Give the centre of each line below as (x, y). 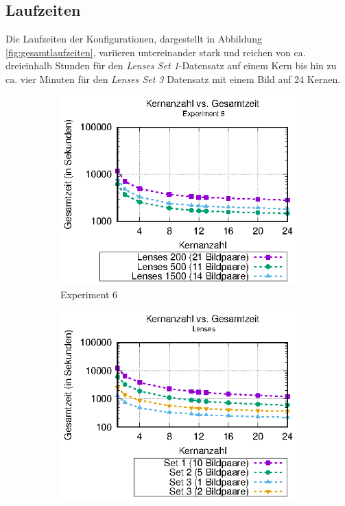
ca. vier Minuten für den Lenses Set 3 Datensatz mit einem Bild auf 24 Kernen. (173, 79)
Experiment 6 (89, 294)
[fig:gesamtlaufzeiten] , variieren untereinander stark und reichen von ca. (156, 52)
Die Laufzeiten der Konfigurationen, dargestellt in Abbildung (134, 39)
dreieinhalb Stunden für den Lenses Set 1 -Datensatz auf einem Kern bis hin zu (171, 65)
